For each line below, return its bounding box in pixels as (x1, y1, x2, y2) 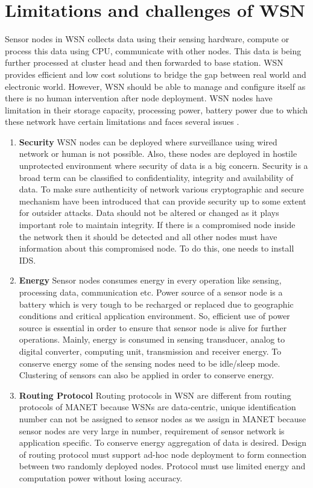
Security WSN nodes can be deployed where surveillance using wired (19, 135, 277, 148)
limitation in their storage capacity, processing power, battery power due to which (5, 103, 308, 116)
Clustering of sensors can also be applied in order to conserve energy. (19, 369, 274, 381)
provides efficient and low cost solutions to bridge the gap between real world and (5, 68, 306, 80)
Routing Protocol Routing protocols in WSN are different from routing (19, 388, 291, 401)
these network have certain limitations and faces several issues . (5, 115, 239, 128)
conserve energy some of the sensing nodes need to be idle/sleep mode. (19, 356, 280, 369)
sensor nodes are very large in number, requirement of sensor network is (19, 424, 285, 437)
